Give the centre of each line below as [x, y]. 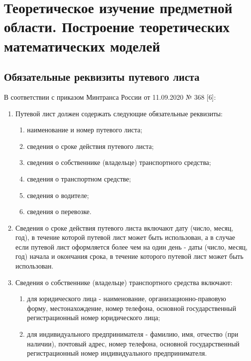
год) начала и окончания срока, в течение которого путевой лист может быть [129, 256]
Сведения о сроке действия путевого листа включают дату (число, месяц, [124, 227]
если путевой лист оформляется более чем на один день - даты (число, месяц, [131, 246]
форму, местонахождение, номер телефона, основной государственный [132, 308]
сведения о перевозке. [59, 211]
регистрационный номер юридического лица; [93, 317]
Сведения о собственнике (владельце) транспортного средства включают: [124, 282]
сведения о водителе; [58, 195]
